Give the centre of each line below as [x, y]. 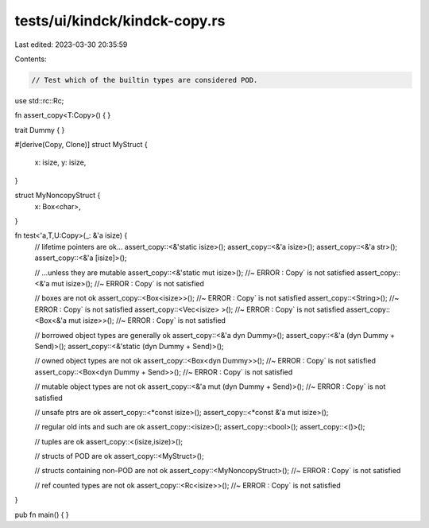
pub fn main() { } [42, 514]
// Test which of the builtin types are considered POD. [145, 80]
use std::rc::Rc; [39, 100]
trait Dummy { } [40, 130]
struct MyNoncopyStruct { [58, 196]
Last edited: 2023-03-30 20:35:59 [71, 45]
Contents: [31, 59]
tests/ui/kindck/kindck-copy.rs [120, 21]
